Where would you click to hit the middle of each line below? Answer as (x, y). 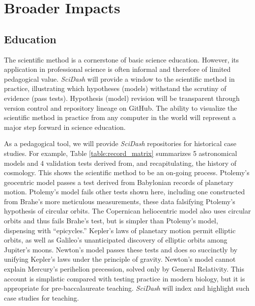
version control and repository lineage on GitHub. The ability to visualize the (121, 107)
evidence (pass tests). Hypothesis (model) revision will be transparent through (122, 98)
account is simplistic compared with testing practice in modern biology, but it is (125, 278)
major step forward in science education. (65, 127)
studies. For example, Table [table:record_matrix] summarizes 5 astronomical (121, 153)
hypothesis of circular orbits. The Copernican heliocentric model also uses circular (127, 211)
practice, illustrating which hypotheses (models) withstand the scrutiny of (115, 88)
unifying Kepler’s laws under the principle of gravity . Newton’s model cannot (120, 259)
